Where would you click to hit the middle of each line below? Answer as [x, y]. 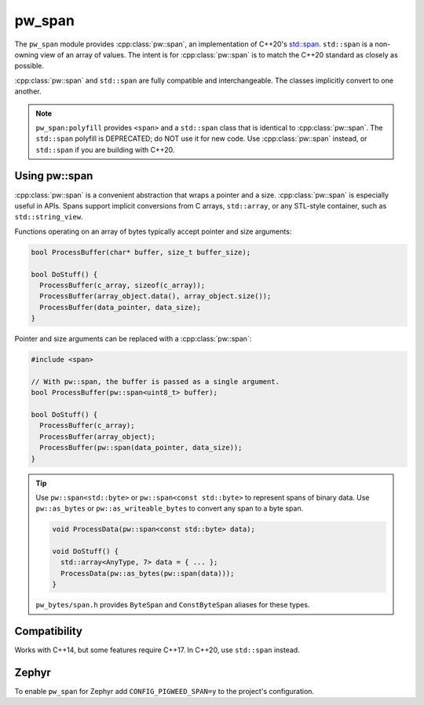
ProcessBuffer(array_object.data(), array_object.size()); [155, 296]
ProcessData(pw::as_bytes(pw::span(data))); [147, 573]
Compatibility [48, 631]
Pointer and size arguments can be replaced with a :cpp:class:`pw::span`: [133, 339]
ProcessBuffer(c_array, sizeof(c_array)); [122, 285]
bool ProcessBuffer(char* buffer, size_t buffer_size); [141, 252]
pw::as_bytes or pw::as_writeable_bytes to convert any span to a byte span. [170, 508]
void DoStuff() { [86, 552]
